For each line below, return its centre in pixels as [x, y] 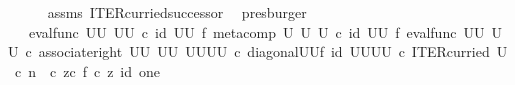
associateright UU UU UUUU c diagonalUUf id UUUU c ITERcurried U [273, 51]
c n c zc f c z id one [87, 70]
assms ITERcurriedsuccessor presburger [177, 12]
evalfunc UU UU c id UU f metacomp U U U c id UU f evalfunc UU [256, 31]
